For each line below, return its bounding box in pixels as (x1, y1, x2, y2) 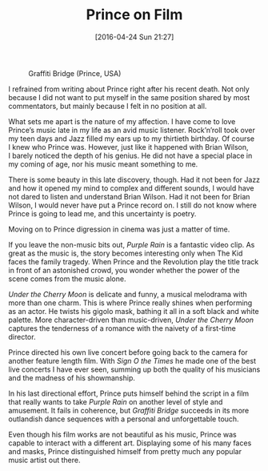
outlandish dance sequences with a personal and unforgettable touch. (8, 414, 239, 424)
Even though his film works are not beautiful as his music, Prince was (8, 429, 238, 439)
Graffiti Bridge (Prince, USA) (28, 68, 122, 78)
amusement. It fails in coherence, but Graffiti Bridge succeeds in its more (8, 405, 250, 415)
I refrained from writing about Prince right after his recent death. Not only (8, 84, 250, 94)
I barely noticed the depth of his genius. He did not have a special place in (8, 151, 253, 160)
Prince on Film (86, 6, 183, 24)
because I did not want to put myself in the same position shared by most (8, 92, 250, 102)
